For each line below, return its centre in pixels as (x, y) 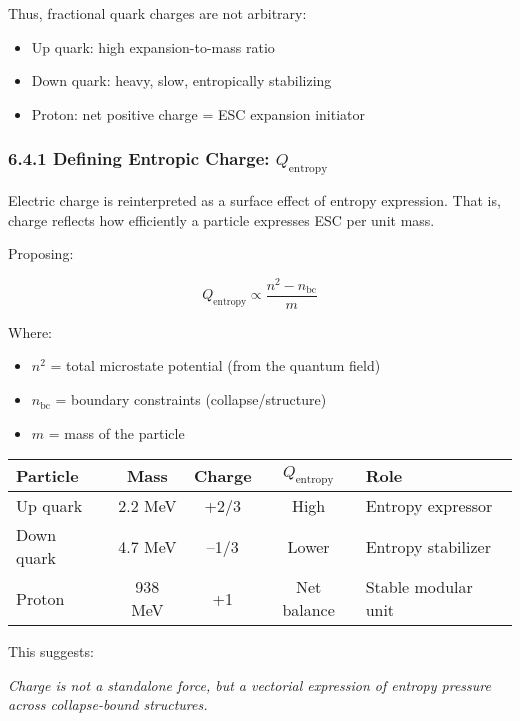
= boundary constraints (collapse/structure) (191, 399)
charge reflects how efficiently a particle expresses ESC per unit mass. (221, 219)
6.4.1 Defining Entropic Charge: (139, 158)
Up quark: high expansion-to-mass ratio (153, 46)
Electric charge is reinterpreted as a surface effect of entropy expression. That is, (254, 199)
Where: (30, 331)
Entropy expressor (429, 506)
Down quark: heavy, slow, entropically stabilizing (181, 80)
